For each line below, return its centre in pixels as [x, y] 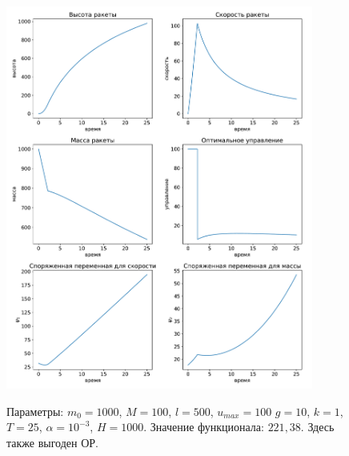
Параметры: [35, 411]
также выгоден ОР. [52, 442]
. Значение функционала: [204, 427]
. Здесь [317, 427]
